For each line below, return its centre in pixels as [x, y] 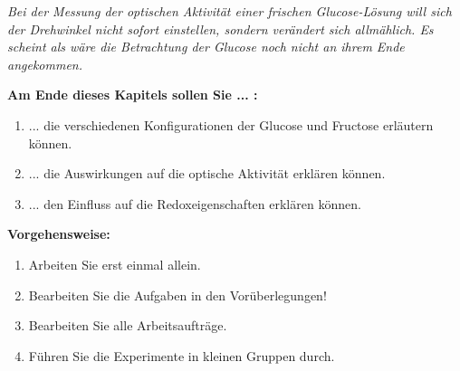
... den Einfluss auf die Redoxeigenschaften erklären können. [195, 203]
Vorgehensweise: [59, 234]
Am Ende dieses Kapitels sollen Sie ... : [133, 95]
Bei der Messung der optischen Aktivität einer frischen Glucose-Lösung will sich [230, 11]
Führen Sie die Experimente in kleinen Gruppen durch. [182, 355]
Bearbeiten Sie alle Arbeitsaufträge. [128, 325]
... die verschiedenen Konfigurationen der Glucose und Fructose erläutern [231, 124]
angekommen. [45, 64]
